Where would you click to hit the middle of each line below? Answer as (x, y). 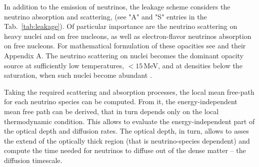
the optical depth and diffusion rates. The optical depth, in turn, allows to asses (126, 131)
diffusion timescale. (33, 160)
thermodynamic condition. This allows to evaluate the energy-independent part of (129, 121)
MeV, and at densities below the (193, 65)
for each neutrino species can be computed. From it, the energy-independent (121, 101)
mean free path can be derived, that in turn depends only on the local (111, 111)
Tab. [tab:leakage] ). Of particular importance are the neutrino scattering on (121, 26)
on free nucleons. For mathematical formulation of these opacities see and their (125, 46)
